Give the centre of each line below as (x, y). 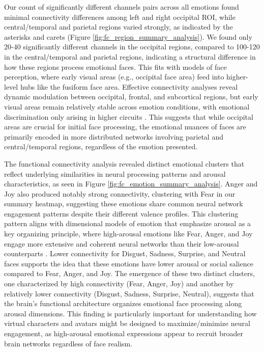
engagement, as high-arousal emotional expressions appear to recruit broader (124, 333)
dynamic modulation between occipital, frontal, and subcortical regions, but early (131, 97)
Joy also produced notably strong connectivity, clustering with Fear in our (120, 193)
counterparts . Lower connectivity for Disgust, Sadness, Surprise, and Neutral (125, 253)
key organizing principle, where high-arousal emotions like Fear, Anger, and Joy (128, 234)
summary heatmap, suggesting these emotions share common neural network (124, 204)
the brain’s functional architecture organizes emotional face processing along (123, 303)
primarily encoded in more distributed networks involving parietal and (114, 136)
